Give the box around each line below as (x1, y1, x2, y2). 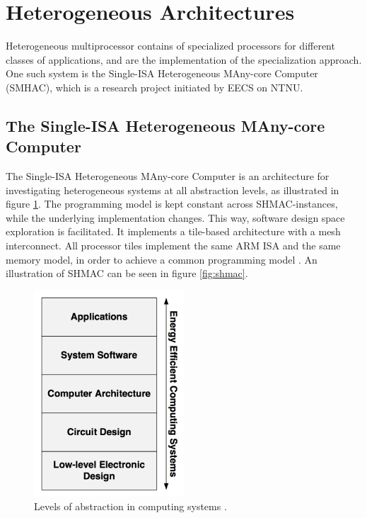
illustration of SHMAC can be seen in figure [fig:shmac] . (6, 266, 248, 281)
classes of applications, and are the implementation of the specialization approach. (6, 52, 362, 67)
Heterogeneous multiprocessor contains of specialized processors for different (6, 38, 335, 53)
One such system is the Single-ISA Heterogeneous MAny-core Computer (6, 66, 318, 81)
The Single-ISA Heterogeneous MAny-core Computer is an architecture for (6, 169, 330, 184)
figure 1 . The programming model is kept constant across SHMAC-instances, (6, 196, 338, 211)
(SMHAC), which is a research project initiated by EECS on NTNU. (6, 79, 303, 94)
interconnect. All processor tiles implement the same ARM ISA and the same (6, 238, 341, 253)
